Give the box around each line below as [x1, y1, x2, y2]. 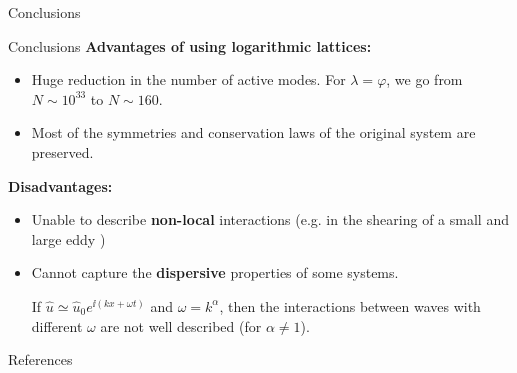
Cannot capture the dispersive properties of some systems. [31, 262, 399, 283]
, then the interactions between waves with [219, 295, 481, 316]
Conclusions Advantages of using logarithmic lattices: [8, 35, 372, 56]
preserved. [31, 141, 94, 162]
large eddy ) [31, 228, 106, 249]
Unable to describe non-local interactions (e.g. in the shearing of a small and [31, 209, 509, 230]
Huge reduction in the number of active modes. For [31, 69, 346, 90]
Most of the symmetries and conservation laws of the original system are [31, 122, 476, 143]
